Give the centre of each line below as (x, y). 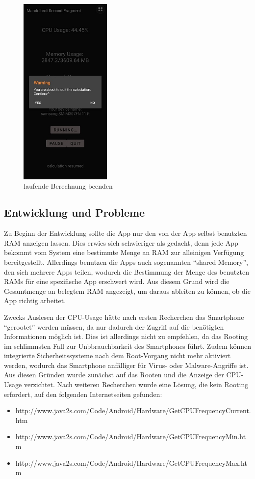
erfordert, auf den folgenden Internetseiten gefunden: (83, 394)
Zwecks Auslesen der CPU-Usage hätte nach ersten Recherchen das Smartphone (124, 317)
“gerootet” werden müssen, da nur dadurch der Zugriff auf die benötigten (114, 326)
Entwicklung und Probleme (75, 212)
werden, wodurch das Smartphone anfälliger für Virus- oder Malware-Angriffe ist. (126, 365)
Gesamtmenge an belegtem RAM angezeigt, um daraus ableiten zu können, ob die (127, 291)
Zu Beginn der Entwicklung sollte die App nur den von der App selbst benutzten (126, 233)
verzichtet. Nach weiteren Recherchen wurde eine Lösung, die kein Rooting (136, 384)
